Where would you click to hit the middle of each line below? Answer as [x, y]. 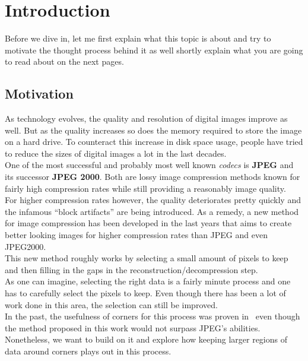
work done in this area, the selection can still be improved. [111, 304]
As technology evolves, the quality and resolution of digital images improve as [146, 118]
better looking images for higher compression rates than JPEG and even [136, 235]
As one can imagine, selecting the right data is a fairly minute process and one [148, 281]
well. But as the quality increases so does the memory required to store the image [153, 130]
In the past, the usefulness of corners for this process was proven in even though [153, 316]
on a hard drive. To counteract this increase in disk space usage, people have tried [154, 142]
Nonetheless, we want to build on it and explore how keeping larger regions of [146, 339]
